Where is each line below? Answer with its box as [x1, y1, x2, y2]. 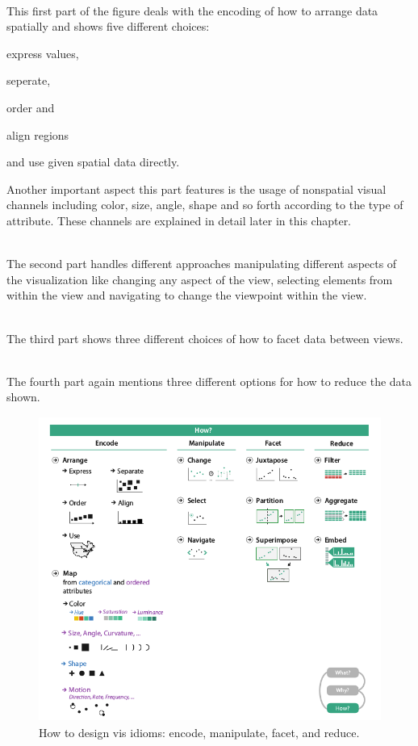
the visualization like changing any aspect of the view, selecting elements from [6, 270, 393, 287]
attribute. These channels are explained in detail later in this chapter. [6, 212, 352, 228]
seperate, [6, 72, 51, 89]
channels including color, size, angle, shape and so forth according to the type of [6, 196, 403, 213]
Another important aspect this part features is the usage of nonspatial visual [6, 180, 387, 197]
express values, [6, 44, 79, 61]
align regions [6, 126, 69, 143]
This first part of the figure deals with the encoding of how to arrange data [6, 2, 378, 19]
